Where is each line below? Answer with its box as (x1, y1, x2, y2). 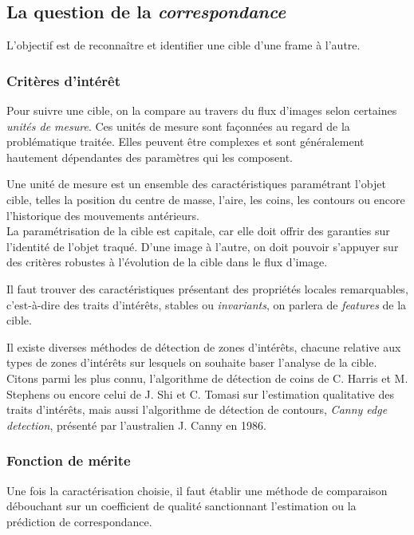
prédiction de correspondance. (6, 513, 152, 529)
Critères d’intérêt (6, 70, 121, 90)
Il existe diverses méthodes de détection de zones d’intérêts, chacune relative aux (6, 338, 401, 355)
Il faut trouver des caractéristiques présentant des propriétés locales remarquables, (6, 280, 408, 297)
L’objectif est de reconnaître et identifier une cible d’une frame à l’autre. (6, 37, 361, 53)
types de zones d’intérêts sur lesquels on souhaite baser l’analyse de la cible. (6, 354, 377, 371)
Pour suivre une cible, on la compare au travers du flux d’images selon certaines (6, 102, 397, 119)
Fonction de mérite (6, 450, 131, 470)
